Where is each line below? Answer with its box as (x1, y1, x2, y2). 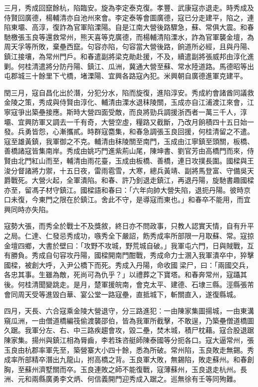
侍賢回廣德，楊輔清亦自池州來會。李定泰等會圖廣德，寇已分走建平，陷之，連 (4, 12, 254, 22)
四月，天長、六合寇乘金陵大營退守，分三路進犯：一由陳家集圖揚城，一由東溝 (4, 306, 254, 316)
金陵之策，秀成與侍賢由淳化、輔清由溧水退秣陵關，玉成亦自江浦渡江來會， (4, 97, 247, 107)
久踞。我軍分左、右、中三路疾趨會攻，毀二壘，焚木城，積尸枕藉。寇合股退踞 (4, 325, 254, 335)
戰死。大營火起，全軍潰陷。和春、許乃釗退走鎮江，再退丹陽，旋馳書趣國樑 (10, 175, 254, 185)
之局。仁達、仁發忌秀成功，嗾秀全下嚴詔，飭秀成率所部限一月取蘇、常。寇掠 (4, 231, 254, 241)
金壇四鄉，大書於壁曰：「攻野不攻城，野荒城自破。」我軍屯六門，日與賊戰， (4, 240, 247, 250)
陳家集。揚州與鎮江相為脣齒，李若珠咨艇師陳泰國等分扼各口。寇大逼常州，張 (4, 335, 254, 345)
